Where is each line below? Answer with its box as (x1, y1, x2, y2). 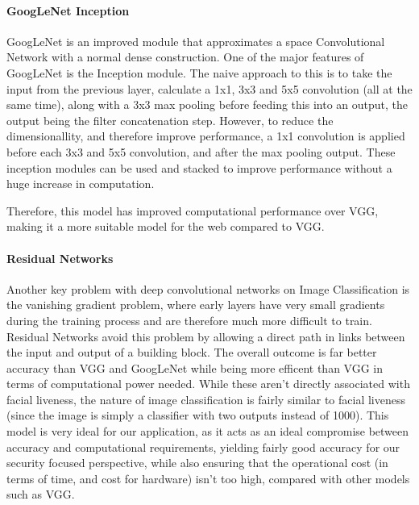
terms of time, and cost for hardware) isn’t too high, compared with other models (6, 470, 410, 486)
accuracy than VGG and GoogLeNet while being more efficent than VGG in (6, 359, 384, 376)
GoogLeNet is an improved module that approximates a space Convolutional (6, 32, 385, 49)
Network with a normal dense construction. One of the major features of (6, 48, 364, 65)
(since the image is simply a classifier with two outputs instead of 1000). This (6, 407, 389, 424)
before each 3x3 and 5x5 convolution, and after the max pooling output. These (6, 143, 396, 160)
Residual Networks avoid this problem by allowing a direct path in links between (6, 328, 405, 344)
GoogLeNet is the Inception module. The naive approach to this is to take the (6, 64, 392, 81)
